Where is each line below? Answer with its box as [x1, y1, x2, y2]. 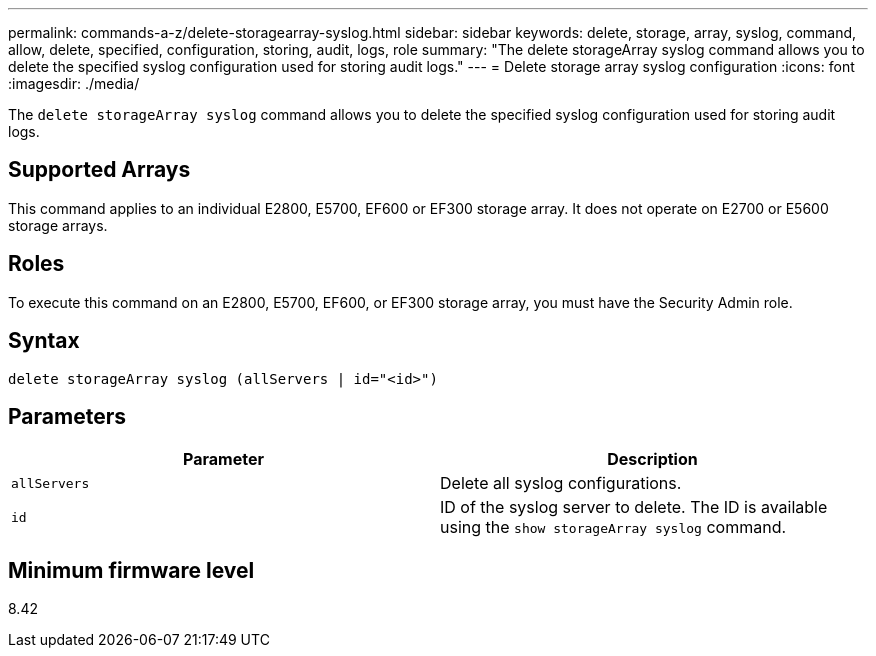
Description [607, 449, 698, 470]
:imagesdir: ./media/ [8, 75, 140, 92]
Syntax [8, 328, 80, 354]
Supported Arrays [8, 157, 191, 183]
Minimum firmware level [8, 557, 255, 583]
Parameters [8, 403, 126, 429]
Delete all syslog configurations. [440, 473, 682, 494]
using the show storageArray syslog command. [440, 517, 787, 538]
